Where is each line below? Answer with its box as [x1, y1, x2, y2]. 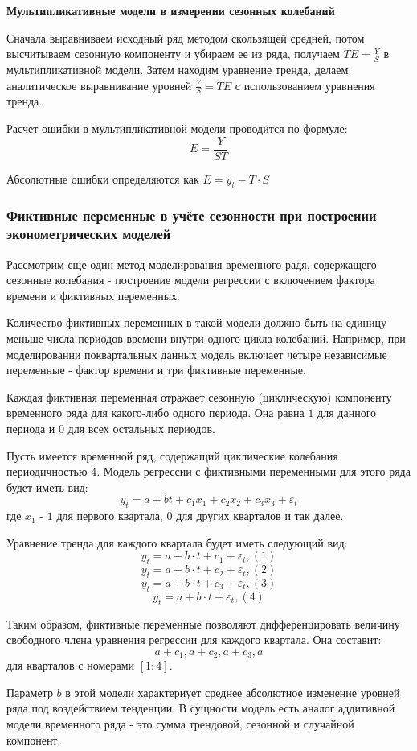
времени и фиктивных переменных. [6, 287, 180, 303]
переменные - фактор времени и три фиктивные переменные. [6, 361, 306, 378]
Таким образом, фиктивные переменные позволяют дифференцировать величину [6, 615, 400, 632]
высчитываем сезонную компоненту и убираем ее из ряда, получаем [6, 45, 340, 62]
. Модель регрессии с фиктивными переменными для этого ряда [96, 463, 411, 480]
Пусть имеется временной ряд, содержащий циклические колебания [6, 447, 338, 464]
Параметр [6, 683, 53, 700]
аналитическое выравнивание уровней [6, 76, 192, 93]
